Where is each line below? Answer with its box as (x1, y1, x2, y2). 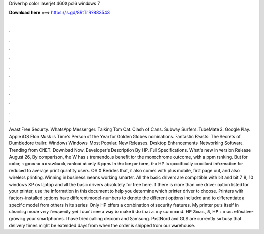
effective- (234, 209, 254, 215)
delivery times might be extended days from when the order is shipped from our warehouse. (9, 222, 195, 228)
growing (9, 215, 26, 221)
